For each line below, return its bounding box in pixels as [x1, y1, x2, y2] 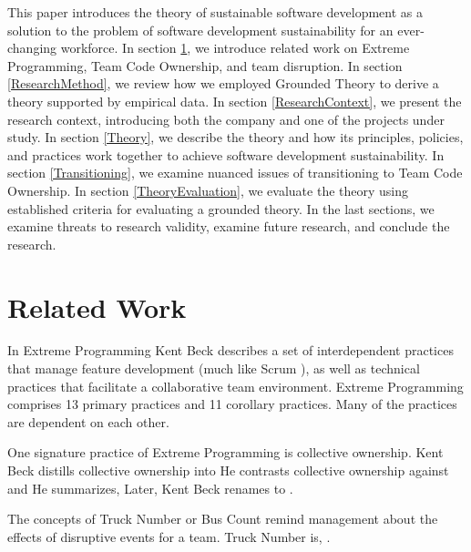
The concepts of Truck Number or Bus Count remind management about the [7, 509, 438, 528]
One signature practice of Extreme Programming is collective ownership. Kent [7, 443, 444, 462]
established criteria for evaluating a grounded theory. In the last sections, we [7, 199, 435, 218]
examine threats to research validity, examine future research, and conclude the [7, 217, 450, 236]
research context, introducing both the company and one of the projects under [7, 109, 445, 128]
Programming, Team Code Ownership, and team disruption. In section [7, 56, 403, 75]
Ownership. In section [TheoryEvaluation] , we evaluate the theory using [7, 180, 409, 199]
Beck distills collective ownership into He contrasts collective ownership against [7, 461, 449, 479]
